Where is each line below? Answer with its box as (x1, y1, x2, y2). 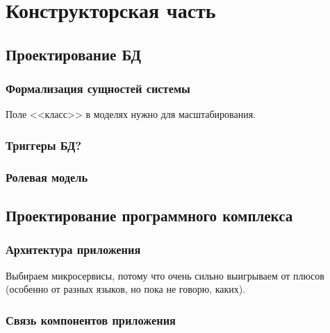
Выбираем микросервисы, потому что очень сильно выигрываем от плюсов (6, 268, 324, 282)
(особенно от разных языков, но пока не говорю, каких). (6, 282, 246, 296)
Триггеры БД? (6, 136, 82, 153)
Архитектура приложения (6, 241, 141, 258)
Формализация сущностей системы (6, 80, 190, 97)
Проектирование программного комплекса (6, 205, 293, 226)
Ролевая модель (6, 168, 88, 185)
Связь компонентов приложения (6, 311, 176, 328)
